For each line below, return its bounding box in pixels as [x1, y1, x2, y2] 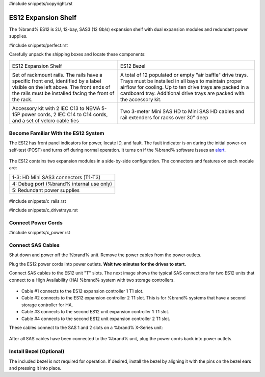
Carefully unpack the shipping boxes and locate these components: [9, 52, 146, 57]
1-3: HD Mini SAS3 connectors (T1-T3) [12, 174, 101, 181]
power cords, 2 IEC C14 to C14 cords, [21, 111, 108, 118]
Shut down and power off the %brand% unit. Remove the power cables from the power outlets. [9, 252, 202, 258]
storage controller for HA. [21, 302, 73, 308]
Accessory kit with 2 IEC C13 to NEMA [12, 105, 101, 112]
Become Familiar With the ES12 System [9, 130, 105, 136]
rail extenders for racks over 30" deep [120, 114, 209, 121]
